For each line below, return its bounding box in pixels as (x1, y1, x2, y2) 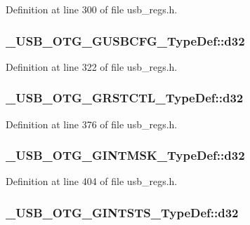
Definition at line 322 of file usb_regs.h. (6, 59, 178, 74)
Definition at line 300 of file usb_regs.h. (6, 2, 178, 16)
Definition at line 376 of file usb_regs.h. (6, 116, 178, 131)
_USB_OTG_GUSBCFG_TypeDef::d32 (6, 32, 245, 49)
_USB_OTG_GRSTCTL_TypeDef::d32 (6, 89, 244, 107)
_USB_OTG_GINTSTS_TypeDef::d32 (6, 203, 239, 221)
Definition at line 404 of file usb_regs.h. (6, 174, 178, 189)
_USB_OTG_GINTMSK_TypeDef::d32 (6, 146, 245, 164)
